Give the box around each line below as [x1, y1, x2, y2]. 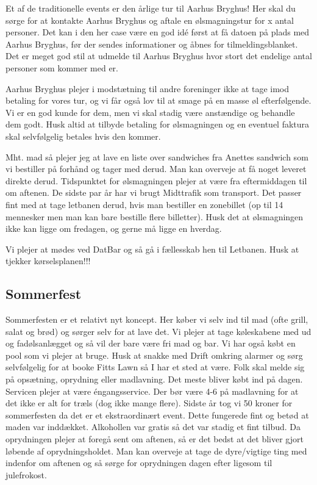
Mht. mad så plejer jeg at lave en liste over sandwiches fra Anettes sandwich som [5, 150, 308, 163]
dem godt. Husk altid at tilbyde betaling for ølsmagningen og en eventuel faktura [5, 118, 310, 131]
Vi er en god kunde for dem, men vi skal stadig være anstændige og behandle [5, 106, 295, 118]
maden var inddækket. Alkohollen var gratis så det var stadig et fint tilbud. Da [5, 420, 301, 433]
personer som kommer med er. [5, 61, 118, 74]
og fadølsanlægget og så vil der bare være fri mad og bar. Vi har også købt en [5, 337, 296, 350]
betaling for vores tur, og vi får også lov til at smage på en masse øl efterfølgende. [5, 94, 312, 107]
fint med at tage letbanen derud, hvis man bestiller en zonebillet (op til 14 [5, 198, 283, 210]
